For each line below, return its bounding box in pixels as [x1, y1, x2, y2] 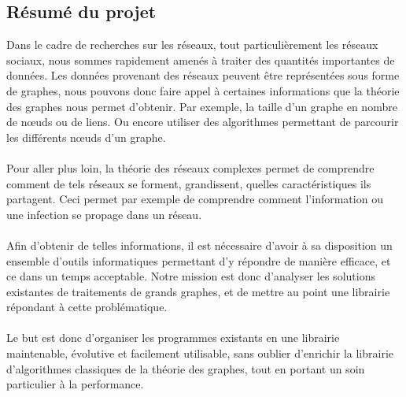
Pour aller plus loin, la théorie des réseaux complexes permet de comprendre [6, 159, 375, 176]
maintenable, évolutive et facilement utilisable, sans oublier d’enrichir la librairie [6, 345, 394, 362]
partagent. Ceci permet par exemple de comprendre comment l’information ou [6, 191, 383, 207]
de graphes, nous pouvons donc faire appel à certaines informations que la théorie [6, 82, 400, 98]
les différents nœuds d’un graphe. [6, 128, 166, 145]
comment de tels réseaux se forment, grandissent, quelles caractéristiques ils [6, 175, 371, 191]
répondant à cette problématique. [6, 299, 168, 315]
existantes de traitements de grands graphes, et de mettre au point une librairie [6, 283, 390, 299]
